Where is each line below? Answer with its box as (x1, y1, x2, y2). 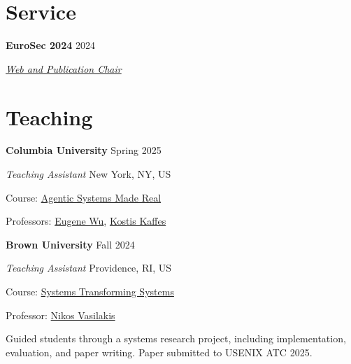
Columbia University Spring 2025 (6, 143, 162, 157)
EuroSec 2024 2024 (6, 38, 95, 52)
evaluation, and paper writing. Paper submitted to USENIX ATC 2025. (6, 344, 313, 359)
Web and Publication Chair (6, 61, 122, 76)
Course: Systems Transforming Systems (6, 284, 174, 298)
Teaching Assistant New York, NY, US (6, 167, 171, 181)
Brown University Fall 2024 (6, 237, 135, 251)
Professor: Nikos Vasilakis (6, 307, 115, 322)
